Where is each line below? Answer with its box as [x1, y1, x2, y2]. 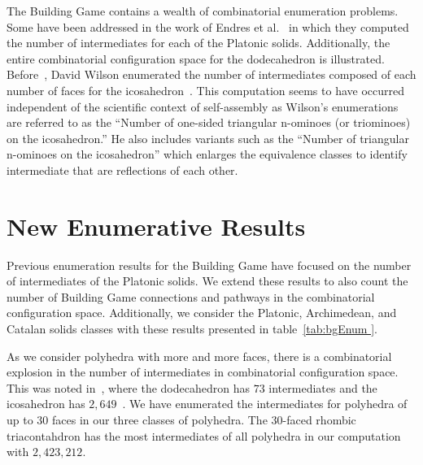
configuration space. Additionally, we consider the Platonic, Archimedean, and [7, 304, 397, 321]
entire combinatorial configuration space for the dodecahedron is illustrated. [7, 50, 385, 67]
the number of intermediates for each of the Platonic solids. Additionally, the [7, 34, 390, 51]
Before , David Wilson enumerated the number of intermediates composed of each [7, 66, 416, 83]
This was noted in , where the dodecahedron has [7, 379, 250, 396]
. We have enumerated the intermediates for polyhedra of [122, 395, 408, 412]
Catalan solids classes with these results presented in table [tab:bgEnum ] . [7, 320, 377, 337]
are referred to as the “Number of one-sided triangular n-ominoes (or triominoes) [7, 114, 411, 131]
